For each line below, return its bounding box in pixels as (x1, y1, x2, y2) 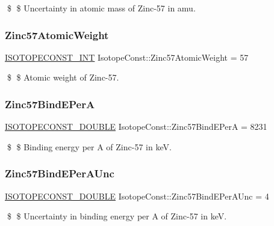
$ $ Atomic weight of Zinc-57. (7, 71, 119, 84)
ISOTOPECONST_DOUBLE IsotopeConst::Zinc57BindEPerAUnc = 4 (5, 189, 269, 202)
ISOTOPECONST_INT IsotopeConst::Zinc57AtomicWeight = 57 (5, 50, 249, 63)
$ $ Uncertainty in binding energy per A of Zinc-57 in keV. (7, 210, 227, 222)
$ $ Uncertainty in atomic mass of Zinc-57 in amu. (7, 2, 196, 14)
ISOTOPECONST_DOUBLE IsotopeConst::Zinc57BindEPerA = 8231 (5, 120, 267, 133)
